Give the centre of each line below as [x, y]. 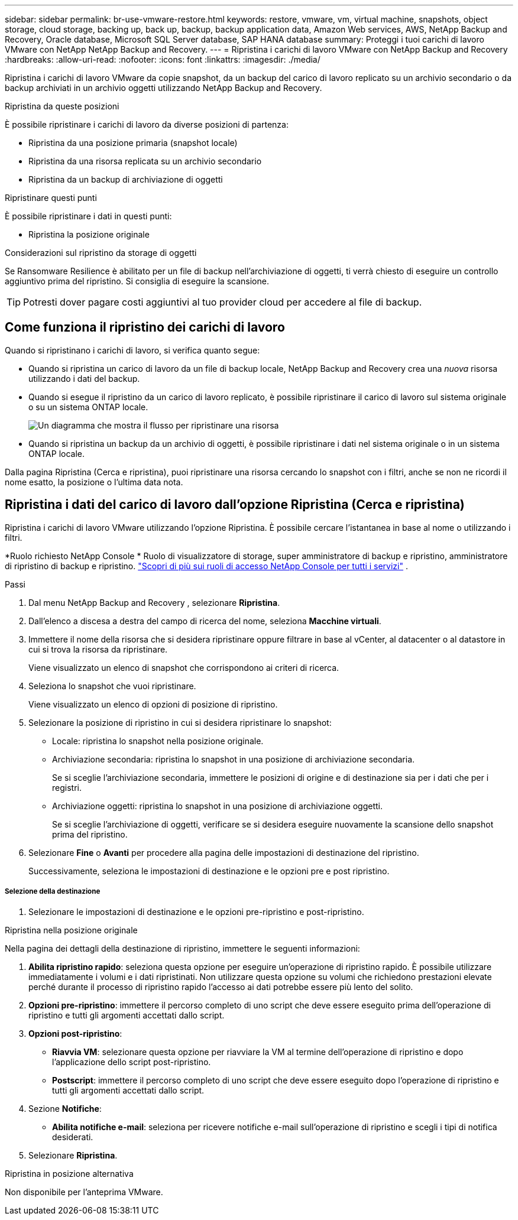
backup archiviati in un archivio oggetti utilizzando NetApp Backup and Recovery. [164, 88]
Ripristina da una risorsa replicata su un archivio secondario [145, 161]
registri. [67, 787]
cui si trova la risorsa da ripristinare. [98, 649]
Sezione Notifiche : [65, 1109]
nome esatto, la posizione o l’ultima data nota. [94, 482]
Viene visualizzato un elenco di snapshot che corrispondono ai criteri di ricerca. [184, 667]
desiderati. [73, 1137]
